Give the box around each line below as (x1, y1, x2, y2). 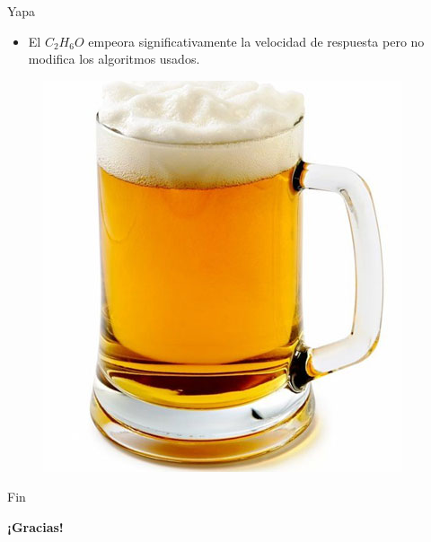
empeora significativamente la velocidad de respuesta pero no (88, 31, 425, 50)
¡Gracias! (7, 517, 64, 536)
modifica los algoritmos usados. (28, 49, 200, 68)
